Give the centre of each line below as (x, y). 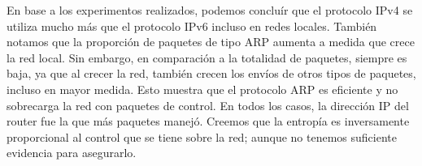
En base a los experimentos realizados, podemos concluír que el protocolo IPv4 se (210, 10)
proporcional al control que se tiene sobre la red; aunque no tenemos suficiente (202, 136)
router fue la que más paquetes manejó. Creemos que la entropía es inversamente (208, 121)
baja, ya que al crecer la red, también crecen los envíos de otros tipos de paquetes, (211, 73)
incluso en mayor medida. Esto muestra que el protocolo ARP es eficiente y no (202, 89)
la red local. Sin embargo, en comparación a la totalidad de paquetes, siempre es (207, 57)
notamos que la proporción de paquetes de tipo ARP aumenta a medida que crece (211, 42)
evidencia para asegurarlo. (72, 153)
